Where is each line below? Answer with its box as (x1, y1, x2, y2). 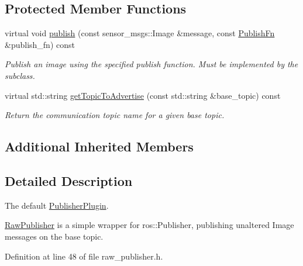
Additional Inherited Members (5, 137, 194, 156)
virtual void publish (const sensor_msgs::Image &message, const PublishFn (5, 27, 275, 39)
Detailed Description (5, 171, 133, 189)
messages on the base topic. (5, 230, 104, 242)
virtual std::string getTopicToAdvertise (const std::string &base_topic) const (5, 89, 281, 101)
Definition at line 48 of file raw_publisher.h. (5, 250, 163, 262)
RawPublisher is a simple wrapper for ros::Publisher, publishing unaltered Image (5, 219, 294, 231)
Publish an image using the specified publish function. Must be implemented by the (5, 58, 298, 70)
